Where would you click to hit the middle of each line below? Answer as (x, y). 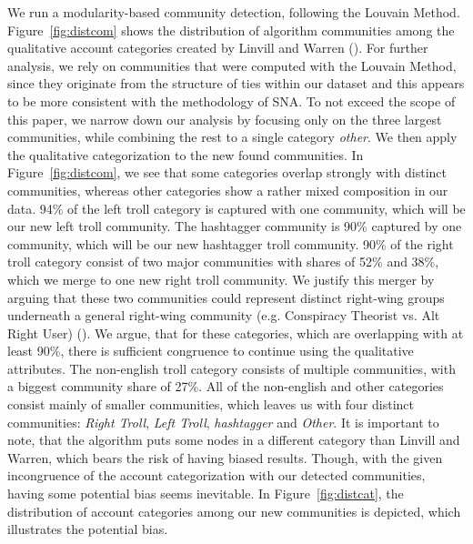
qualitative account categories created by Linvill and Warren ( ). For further (218, 48)
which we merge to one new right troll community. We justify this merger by (221, 279)
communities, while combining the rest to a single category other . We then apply (232, 137)
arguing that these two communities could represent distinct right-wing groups (226, 297)
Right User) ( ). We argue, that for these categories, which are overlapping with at (236, 332)
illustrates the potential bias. (88, 529)
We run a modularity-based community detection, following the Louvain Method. (234, 12)
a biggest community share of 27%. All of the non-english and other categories (226, 386)
